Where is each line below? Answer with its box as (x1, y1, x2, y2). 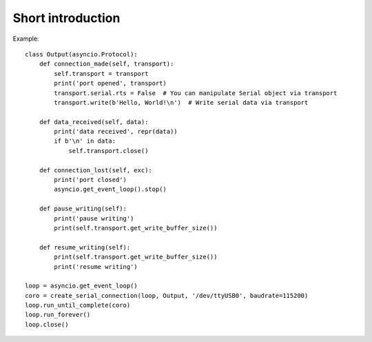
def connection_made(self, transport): (39, 60, 174, 68)
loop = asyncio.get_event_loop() (25, 282, 138, 290)
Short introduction (12, 10, 121, 26)
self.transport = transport (54, 70, 149, 77)
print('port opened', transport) (54, 79, 167, 88)
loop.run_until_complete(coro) (25, 301, 131, 310)
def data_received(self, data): (39, 118, 149, 125)
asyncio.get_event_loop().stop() (54, 185, 167, 193)
